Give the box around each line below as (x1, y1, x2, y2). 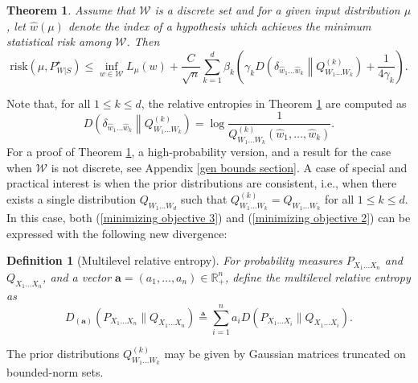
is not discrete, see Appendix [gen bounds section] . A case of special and (51, 159, 408, 175)
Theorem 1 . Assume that (6, 2, 136, 18)
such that (181, 190, 227, 207)
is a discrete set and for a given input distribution (154, 2, 400, 18)
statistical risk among (6, 33, 112, 50)
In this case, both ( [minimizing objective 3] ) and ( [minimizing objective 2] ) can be (6, 208, 411, 225)
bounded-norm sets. (6, 364, 104, 381)
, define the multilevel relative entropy (224, 268, 411, 285)
